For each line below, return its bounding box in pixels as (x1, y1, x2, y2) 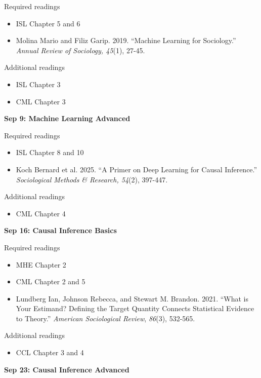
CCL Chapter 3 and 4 (16, 347, 84, 358)
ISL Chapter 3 (16, 79, 61, 89)
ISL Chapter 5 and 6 (16, 18, 80, 28)
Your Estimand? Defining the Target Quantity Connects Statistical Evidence (16, 303, 254, 314)
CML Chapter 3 (16, 96, 66, 106)
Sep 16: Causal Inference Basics (4, 225, 117, 236)
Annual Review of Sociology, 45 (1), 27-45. (16, 45, 145, 55)
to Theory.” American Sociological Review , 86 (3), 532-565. (16, 313, 195, 323)
